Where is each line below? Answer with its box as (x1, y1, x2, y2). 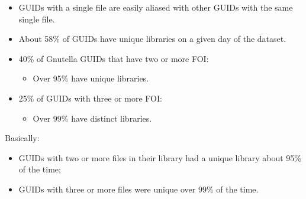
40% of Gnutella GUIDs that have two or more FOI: (18, 52, 209, 64)
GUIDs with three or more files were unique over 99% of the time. (18, 182, 259, 195)
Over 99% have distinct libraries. (33, 112, 152, 124)
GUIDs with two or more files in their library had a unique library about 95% (18, 151, 301, 164)
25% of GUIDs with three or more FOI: (18, 92, 162, 104)
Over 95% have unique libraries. (33, 72, 149, 84)
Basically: (5, 132, 40, 144)
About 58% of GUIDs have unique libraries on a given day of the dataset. (18, 32, 286, 45)
